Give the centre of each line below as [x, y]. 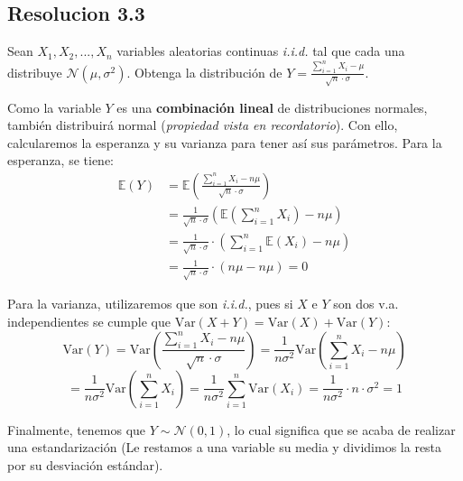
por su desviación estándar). [85, 464]
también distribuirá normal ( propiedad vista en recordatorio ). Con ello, [203, 125]
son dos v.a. [366, 304]
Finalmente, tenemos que [77, 429]
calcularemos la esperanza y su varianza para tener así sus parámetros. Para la [225, 142]
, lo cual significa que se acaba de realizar [341, 429]
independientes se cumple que [89, 322]
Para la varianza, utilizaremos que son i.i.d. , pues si [150, 304]
